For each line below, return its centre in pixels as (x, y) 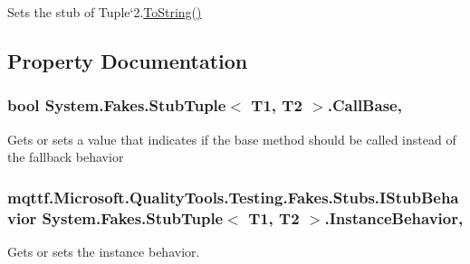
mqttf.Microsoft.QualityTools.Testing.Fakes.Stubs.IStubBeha (233, 197)
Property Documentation (128, 60)
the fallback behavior (66, 157)
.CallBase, (364, 105)
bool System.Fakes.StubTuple (117, 105)
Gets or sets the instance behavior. (104, 251)
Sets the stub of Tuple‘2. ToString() (105, 12)
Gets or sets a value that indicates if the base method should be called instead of (232, 139)
